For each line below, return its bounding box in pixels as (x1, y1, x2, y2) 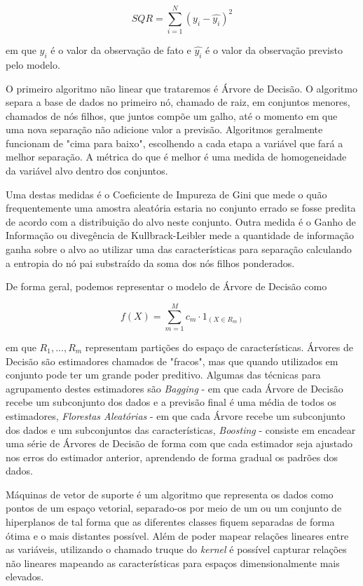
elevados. (6, 569, 44, 584)
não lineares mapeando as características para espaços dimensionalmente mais (6, 555, 340, 570)
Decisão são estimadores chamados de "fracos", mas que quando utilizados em (6, 353, 338, 368)
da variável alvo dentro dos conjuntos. (6, 163, 168, 178)
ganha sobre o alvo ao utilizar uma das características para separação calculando (6, 242, 352, 257)
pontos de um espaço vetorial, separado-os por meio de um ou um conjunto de (6, 500, 342, 515)
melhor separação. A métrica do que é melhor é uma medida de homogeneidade (6, 149, 347, 164)
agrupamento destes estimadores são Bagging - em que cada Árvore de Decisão (6, 381, 343, 395)
